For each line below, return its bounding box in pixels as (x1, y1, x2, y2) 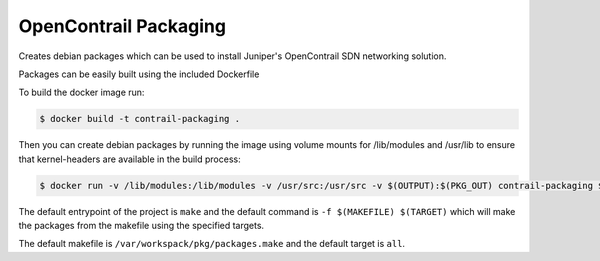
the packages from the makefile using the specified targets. (18, 220, 265, 232)
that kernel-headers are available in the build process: (18, 153, 241, 165)
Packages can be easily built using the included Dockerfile (18, 68, 260, 80)
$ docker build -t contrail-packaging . (39, 113, 240, 125)
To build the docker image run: (18, 86, 145, 99)
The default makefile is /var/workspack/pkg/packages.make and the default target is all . (18, 238, 405, 250)
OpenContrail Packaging (18, 15, 227, 37)
